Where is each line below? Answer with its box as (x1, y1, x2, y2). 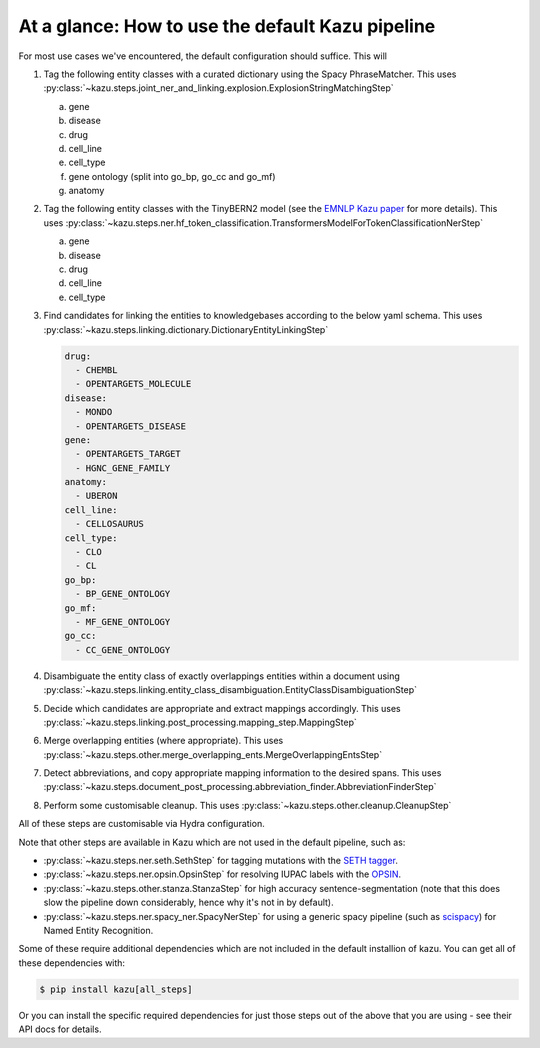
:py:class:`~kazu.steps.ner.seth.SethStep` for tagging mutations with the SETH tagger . (43, 855, 399, 867)
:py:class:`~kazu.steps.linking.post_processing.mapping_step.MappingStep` (43, 716, 357, 728)
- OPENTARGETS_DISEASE (75, 420, 187, 432)
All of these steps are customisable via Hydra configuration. (18, 818, 265, 830)
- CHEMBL (75, 364, 118, 375)
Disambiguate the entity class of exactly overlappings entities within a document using (43, 670, 400, 682)
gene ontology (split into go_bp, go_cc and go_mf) (68, 170, 276, 182)
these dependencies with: (18, 956, 125, 969)
